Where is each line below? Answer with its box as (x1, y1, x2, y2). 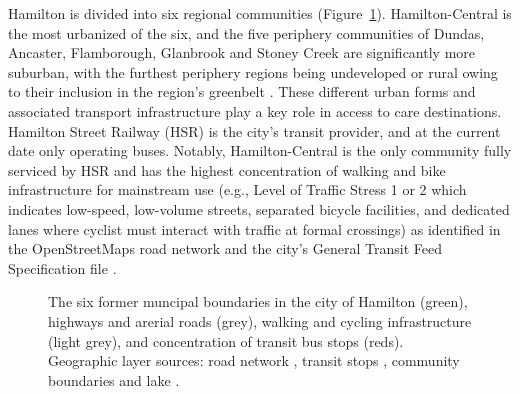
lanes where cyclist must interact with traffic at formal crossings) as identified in (8, 218, 501, 239)
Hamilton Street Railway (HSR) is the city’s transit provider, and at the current (8, 120, 501, 141)
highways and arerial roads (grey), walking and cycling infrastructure (48, 310, 472, 331)
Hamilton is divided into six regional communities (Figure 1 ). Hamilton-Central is (8, 3, 512, 23)
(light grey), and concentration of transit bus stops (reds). (48, 330, 404, 351)
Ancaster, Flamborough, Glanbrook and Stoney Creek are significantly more (8, 42, 475, 63)
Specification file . (8, 257, 117, 278)
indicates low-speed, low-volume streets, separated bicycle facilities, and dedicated (8, 198, 510, 219)
